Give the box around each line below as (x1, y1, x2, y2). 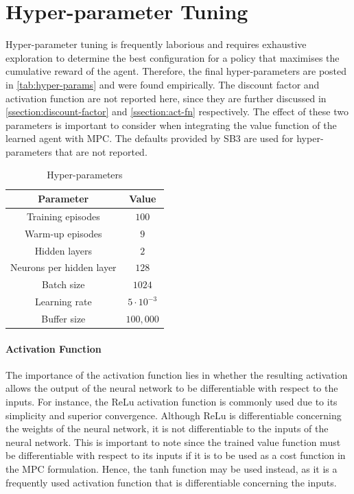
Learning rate (34, 294, 92, 309)
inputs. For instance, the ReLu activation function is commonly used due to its (5, 395, 338, 409)
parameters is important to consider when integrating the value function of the (5, 117, 337, 132)
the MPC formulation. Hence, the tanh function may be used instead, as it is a (5, 462, 338, 476)
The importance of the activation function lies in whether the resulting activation (5, 367, 348, 381)
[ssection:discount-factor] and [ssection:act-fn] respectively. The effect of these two (5, 104, 349, 119)
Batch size (42, 277, 85, 292)
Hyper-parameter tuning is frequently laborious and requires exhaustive (5, 37, 307, 51)
